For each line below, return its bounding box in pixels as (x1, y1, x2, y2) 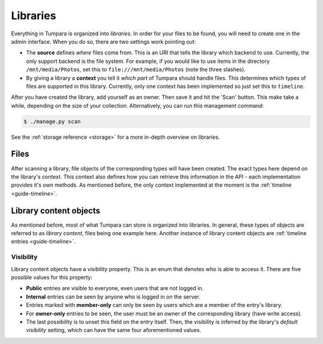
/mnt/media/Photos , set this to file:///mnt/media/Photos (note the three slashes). (26, 66, 246, 73)
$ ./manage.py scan (23, 118, 81, 125)
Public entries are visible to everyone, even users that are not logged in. (26, 285, 204, 292)
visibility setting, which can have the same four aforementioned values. (26, 327, 202, 334)
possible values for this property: (11, 273, 93, 281)
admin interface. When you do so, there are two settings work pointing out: (11, 38, 196, 45)
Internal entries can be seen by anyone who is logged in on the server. (26, 293, 200, 300)
